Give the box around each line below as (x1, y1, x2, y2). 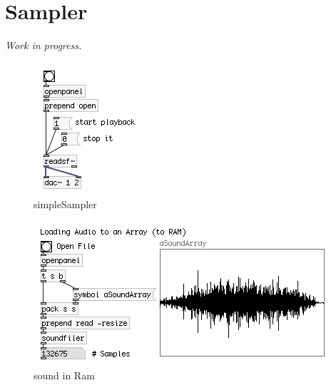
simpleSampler (34, 197, 97, 212)
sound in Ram (34, 367, 95, 382)
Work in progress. (5, 38, 82, 53)
